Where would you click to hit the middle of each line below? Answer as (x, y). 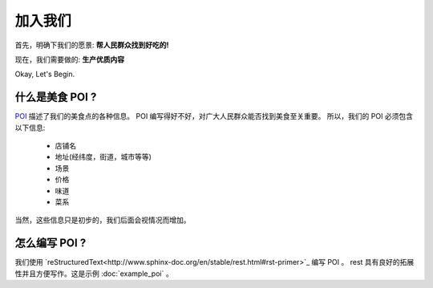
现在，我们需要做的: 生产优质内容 (69, 59)
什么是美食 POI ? (56, 97)
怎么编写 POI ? (51, 243)
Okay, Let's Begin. (45, 74)
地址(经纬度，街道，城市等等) (103, 157)
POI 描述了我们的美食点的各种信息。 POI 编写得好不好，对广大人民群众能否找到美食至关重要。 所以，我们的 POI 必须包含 (214, 116)
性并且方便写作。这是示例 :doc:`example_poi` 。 (94, 274)
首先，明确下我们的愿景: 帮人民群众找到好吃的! (92, 45)
